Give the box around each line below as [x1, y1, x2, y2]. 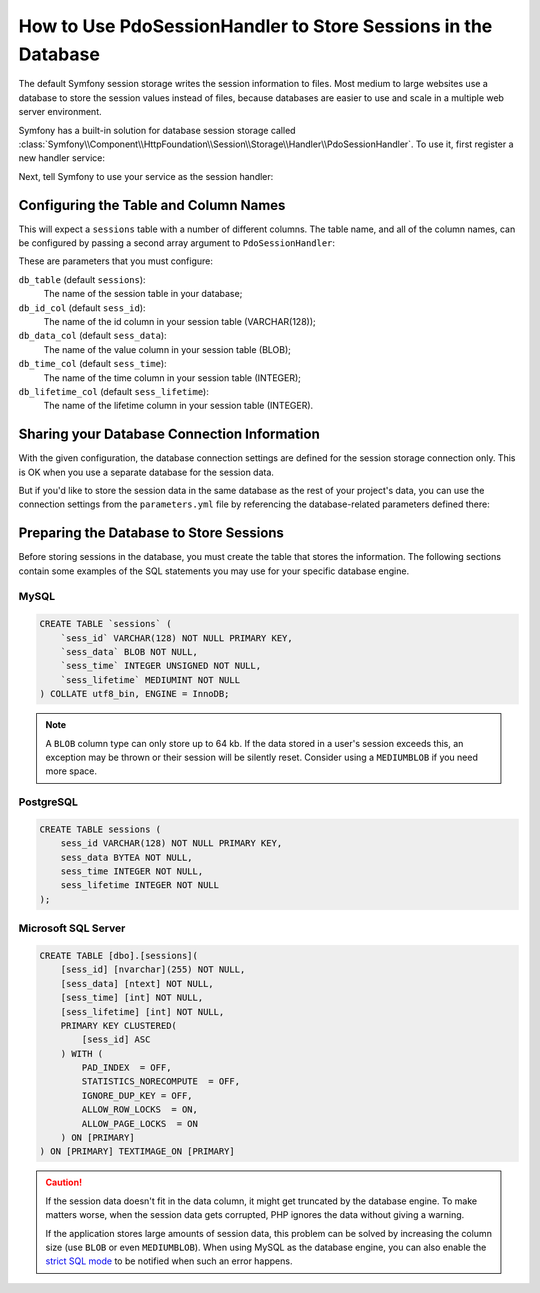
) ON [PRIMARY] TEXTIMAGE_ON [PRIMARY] [39, 1146, 235, 1157]
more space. [45, 765, 97, 777]
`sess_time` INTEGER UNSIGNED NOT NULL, [60, 660, 262, 672]
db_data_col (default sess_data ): [18, 330, 167, 342]
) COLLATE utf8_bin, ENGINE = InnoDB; [39, 688, 230, 700]
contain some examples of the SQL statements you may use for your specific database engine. [18, 565, 410, 577]
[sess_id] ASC [81, 1034, 151, 1045]
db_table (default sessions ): [18, 273, 146, 285]
